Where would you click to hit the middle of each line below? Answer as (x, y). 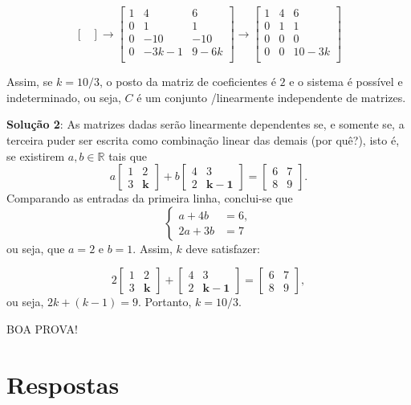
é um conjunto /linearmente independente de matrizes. (271, 97)
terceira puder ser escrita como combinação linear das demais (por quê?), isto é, (203, 139)
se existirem (36, 155)
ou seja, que (36, 248)
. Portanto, (165, 302)
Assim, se (30, 82)
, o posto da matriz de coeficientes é (188, 82)
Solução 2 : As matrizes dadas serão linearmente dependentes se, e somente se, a (205, 124)
